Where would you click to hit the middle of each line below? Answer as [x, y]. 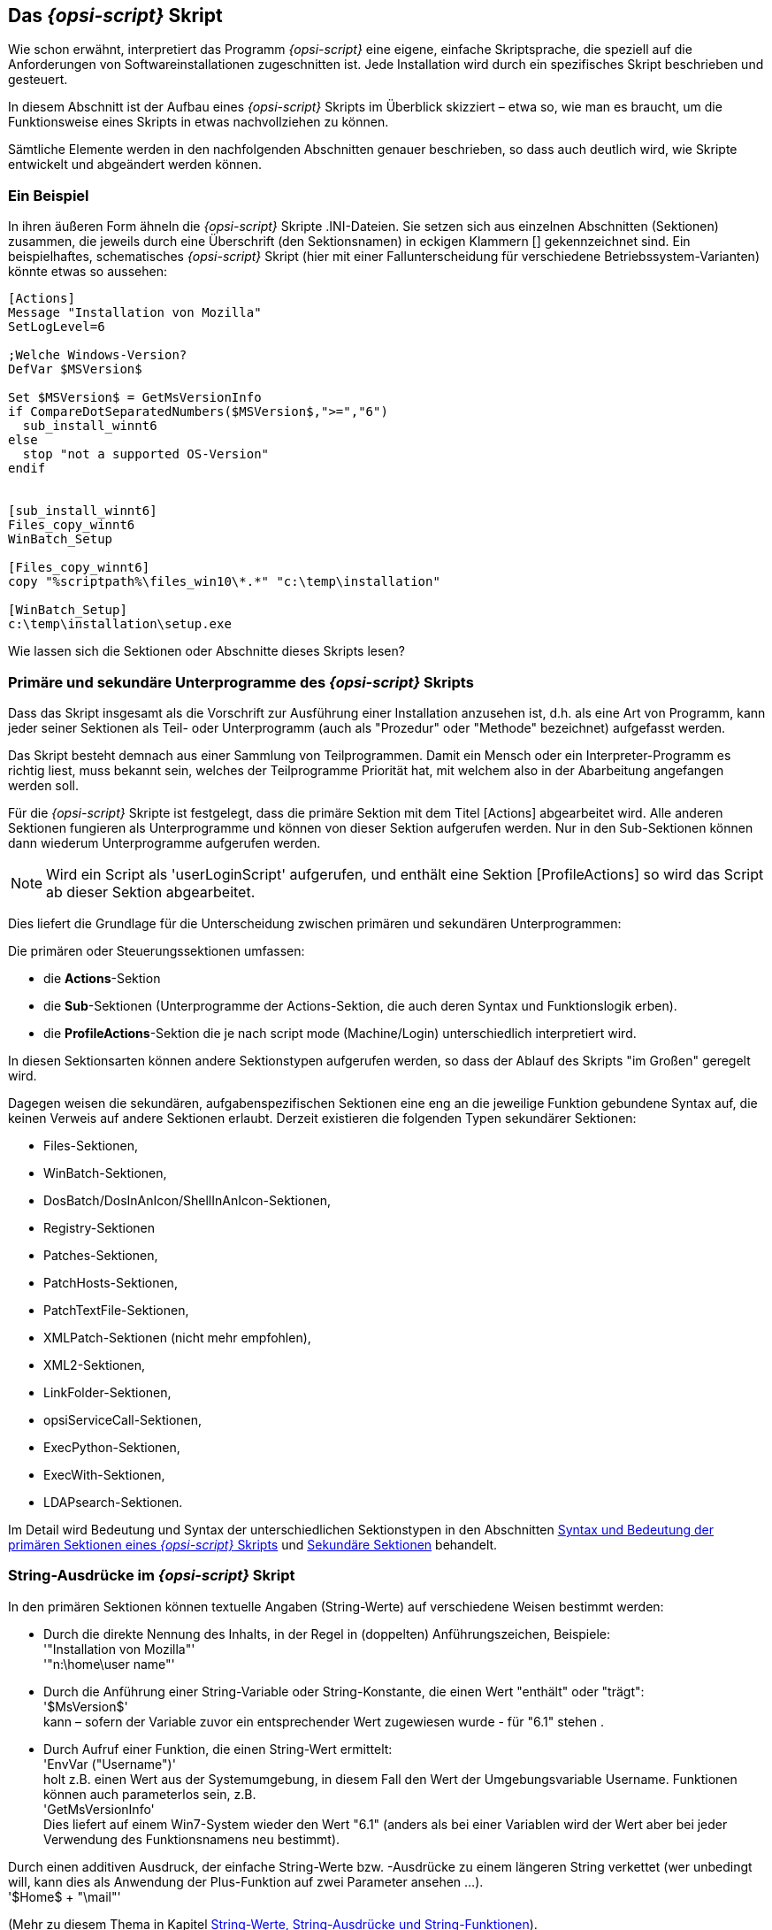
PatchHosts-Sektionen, [111, 1282]
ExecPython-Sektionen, [112, 1447]
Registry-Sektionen [99, 1227]
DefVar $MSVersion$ [75, 369]
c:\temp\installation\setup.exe [120, 624]
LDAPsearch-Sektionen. [113, 1502]
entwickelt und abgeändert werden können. [135, 165]
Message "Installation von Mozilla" [135, 313]
